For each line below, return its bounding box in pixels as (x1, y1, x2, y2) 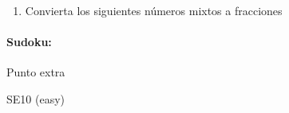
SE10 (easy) (6, 90, 65, 107)
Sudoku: (6, 33, 52, 50)
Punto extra (6, 64, 65, 80)
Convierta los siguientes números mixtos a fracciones (25, 2, 283, 18)
